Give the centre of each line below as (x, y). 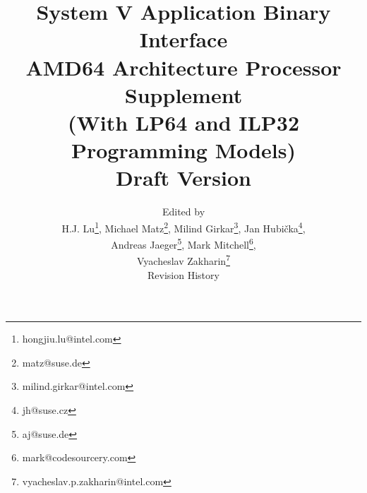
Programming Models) (183, 150)
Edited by (183, 212)
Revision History (183, 274)
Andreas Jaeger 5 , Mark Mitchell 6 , (183, 243)
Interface (183, 39)
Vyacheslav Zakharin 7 (183, 260)
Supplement (183, 94)
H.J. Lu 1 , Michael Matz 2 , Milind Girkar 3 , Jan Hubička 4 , (183, 227)
